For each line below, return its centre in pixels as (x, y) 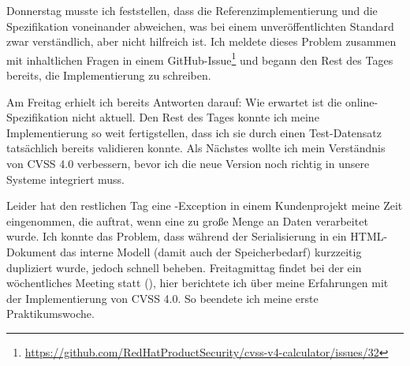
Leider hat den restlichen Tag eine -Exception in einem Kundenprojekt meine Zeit (205, 205)
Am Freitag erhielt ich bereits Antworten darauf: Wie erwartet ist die (174, 101)
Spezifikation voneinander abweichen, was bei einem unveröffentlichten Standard (200, 26)
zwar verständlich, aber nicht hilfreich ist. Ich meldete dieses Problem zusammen (201, 41)
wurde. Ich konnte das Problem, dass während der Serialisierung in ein (177, 236)
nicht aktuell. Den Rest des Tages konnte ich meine (196, 117)
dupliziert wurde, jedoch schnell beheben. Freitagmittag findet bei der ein (184, 267)
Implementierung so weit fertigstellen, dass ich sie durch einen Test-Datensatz (194, 132)
